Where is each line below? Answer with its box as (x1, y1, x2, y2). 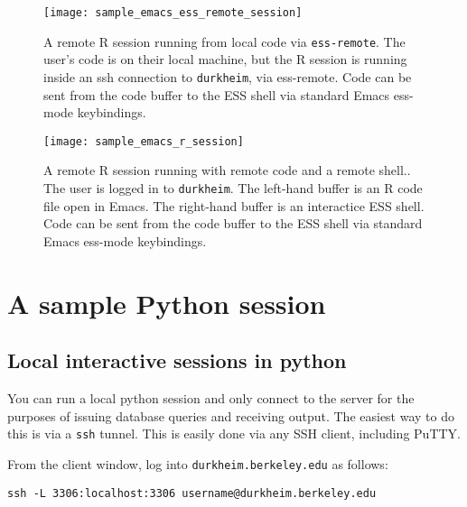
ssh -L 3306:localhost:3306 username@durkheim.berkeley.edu (7, 486, 377, 500)
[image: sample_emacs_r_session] (43, 134, 244, 148)
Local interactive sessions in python (7, 346, 347, 374)
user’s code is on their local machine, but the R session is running (43, 50, 407, 69)
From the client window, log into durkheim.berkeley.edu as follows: (7, 454, 388, 473)
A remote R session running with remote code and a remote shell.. (43, 161, 411, 180)
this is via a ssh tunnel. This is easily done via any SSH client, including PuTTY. (7, 424, 461, 443)
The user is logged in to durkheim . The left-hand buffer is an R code (43, 179, 423, 197)
